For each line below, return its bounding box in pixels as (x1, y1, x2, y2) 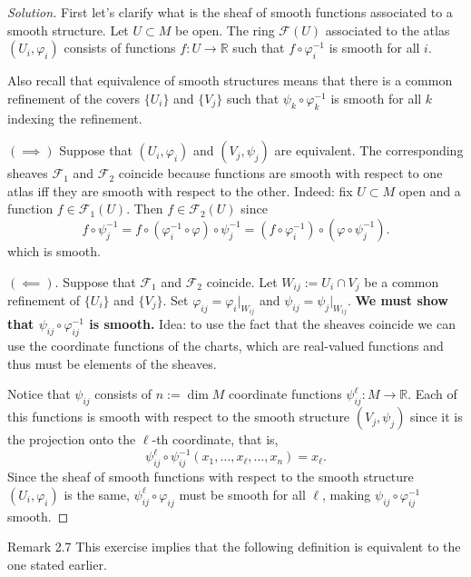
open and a (398, 181, 461, 200)
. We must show (347, 291, 448, 309)
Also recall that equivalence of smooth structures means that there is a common (7, 71, 453, 90)
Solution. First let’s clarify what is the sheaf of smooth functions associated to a (7, 3, 453, 21)
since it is (410, 407, 463, 426)
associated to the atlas (325, 20, 450, 39)
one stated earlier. (7, 554, 107, 573)
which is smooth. (7, 241, 101, 260)
